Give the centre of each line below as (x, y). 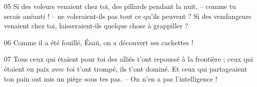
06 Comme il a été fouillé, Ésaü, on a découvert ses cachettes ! (99, 42)
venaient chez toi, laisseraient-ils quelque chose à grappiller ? (96, 26)
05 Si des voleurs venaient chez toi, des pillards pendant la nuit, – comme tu (120, 6)
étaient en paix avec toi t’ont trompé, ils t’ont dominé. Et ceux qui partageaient (126, 68)
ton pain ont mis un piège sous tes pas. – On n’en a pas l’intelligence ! (111, 78)
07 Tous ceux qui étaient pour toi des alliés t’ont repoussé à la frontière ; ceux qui (128, 59)
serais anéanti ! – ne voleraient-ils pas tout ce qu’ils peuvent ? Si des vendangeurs (128, 16)
